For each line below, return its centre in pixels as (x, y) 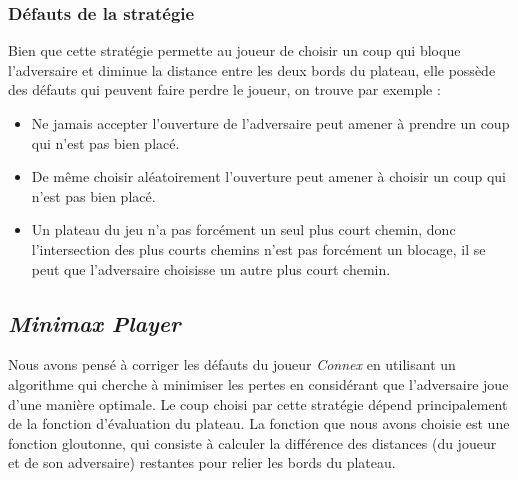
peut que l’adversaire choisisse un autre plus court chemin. (211, 268)
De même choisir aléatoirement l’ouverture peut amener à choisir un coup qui (269, 176)
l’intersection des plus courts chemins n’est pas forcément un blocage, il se (258, 248)
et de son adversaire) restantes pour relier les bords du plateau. (202, 462)
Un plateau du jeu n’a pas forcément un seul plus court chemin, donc (243, 229)
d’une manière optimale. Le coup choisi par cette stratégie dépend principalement (258, 403)
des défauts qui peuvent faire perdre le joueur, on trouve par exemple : (224, 89)
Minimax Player (94, 322)
